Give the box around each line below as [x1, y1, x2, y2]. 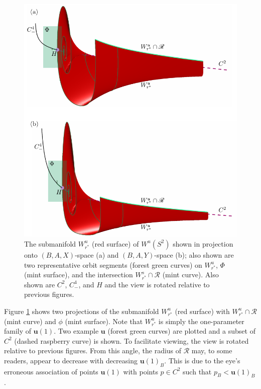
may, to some [191, 345, 232, 356]
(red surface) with [175, 305, 230, 316]
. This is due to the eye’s [164, 355, 240, 365]
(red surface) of [91, 238, 139, 249]
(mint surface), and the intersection [24, 269, 133, 280]
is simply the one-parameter [158, 316, 244, 326]
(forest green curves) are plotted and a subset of [107, 326, 255, 336]
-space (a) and [75, 249, 119, 260]
